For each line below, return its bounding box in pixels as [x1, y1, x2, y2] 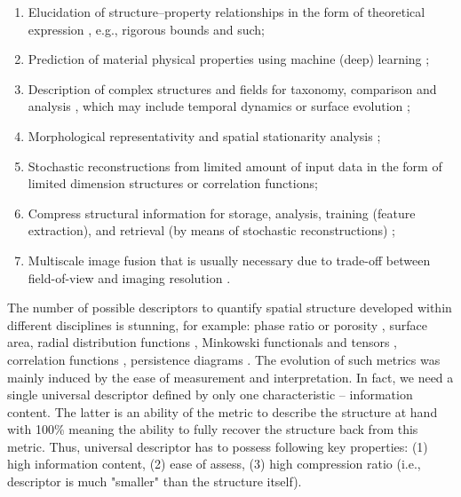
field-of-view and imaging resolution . [28, 268, 231, 287]
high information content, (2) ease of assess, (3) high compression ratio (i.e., [7, 454, 421, 473]
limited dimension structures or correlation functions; [28, 174, 318, 193]
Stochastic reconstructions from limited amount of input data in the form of [28, 156, 442, 175]
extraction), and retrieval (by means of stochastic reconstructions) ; [28, 221, 395, 240]
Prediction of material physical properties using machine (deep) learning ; [28, 50, 430, 68]
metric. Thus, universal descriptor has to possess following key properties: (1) [7, 437, 428, 455]
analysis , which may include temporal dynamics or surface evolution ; [28, 97, 410, 115]
